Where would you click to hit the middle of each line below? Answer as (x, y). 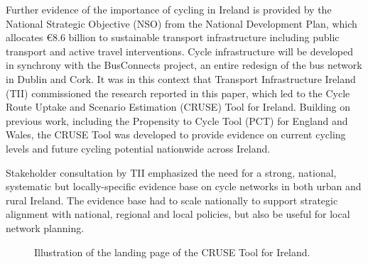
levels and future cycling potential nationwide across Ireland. (138, 148)
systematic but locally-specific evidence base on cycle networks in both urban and (184, 186)
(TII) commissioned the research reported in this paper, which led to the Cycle (178, 93)
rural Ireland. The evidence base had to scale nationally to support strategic (172, 200)
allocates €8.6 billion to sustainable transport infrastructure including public (173, 37)
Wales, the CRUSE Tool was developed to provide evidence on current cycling (176, 134)
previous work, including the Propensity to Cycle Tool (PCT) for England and (177, 120)
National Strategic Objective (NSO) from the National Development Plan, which (182, 23)
